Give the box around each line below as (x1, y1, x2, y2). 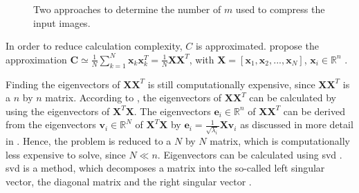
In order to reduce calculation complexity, (6, 39, 183, 53)
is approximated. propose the (195, 39, 319, 53)
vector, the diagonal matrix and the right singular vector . (6, 174, 252, 188)
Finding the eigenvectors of (6, 77, 120, 91)
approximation (6, 52, 67, 66)
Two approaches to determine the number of (33, 2, 221, 16)
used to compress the (235, 2, 325, 16)
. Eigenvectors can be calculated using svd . (157, 147, 342, 161)
